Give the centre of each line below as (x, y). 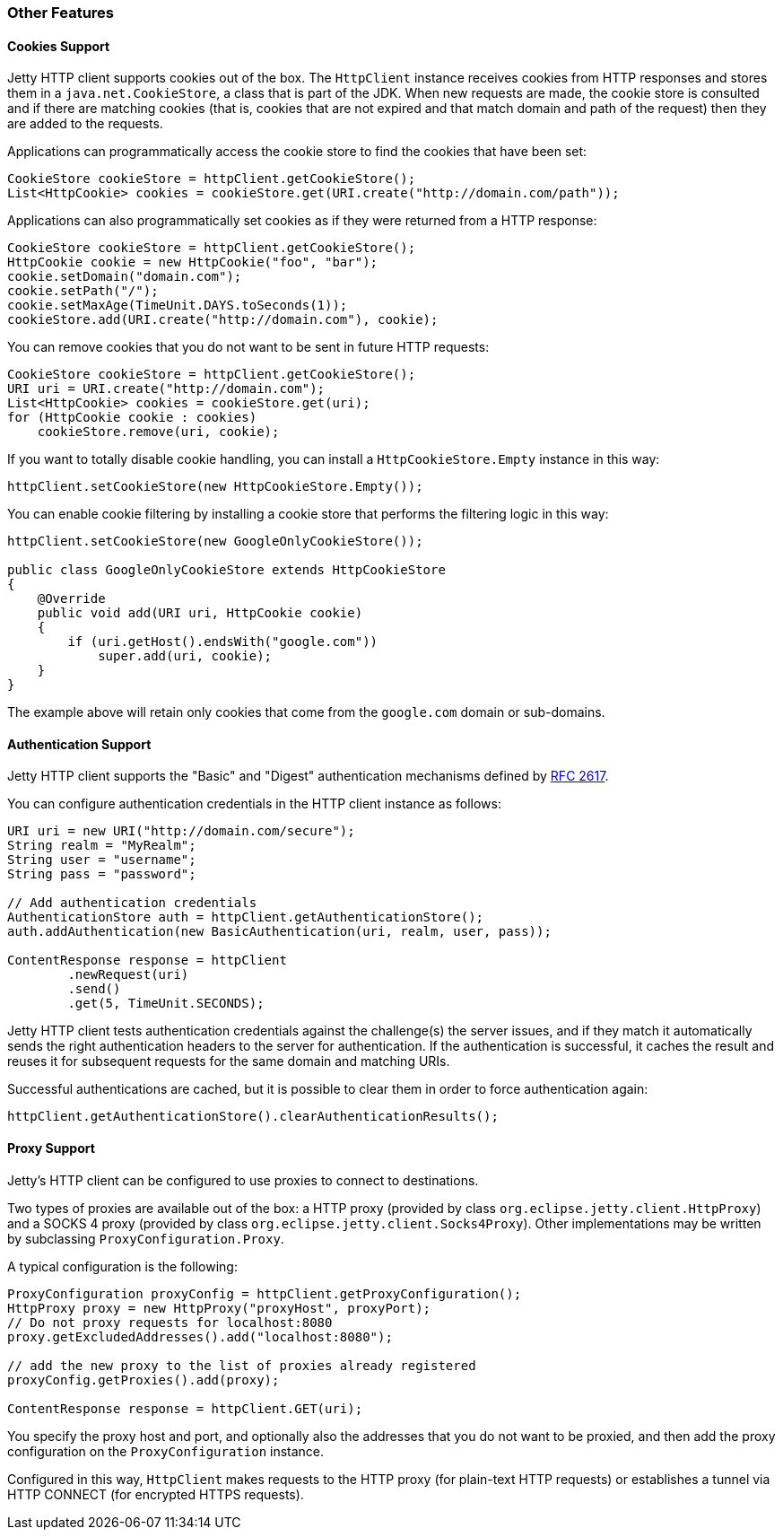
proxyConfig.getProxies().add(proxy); (144, 1380)
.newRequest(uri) (128, 975)
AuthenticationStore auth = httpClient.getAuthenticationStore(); (246, 917)
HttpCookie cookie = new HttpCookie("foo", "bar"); (193, 262)
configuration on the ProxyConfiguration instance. (166, 1451)
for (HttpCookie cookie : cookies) (132, 418)
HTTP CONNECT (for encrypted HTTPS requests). (156, 1494)
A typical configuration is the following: (122, 1266)
